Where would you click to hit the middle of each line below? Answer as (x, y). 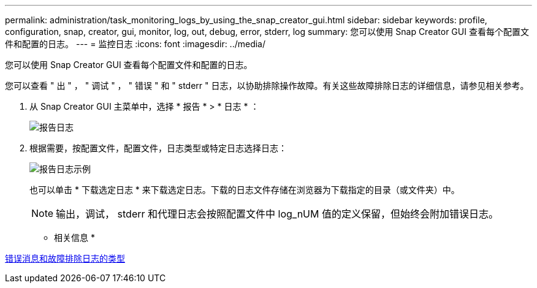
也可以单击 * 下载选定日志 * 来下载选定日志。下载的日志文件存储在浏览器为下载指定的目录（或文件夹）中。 (245, 190)
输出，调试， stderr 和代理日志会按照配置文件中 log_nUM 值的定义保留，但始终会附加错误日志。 (277, 214)
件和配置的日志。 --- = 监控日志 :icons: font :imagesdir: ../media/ (135, 44)
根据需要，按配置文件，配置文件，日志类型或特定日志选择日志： (158, 148)
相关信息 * (74, 237)
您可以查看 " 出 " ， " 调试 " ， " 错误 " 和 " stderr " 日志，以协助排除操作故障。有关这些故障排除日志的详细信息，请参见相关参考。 (267, 85)
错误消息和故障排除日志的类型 (65, 258)
